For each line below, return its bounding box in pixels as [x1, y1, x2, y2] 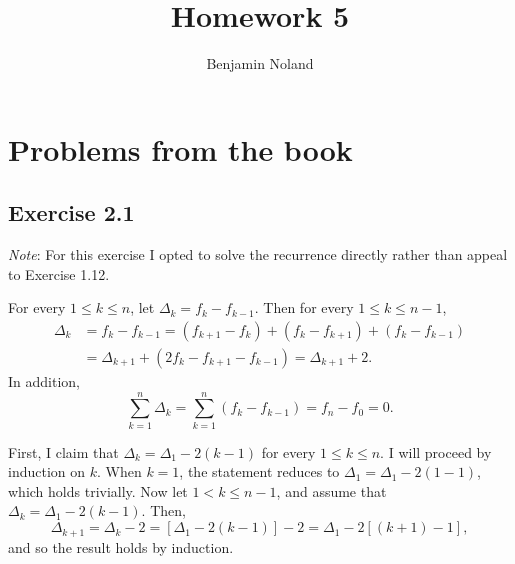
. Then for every [254, 297, 354, 318]
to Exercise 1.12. [8, 263, 110, 284]
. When [97, 461, 142, 482]
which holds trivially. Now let [8, 480, 188, 501]
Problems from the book [8, 128, 353, 169]
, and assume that [276, 480, 387, 501]
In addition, [8, 370, 80, 391]
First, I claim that [8, 441, 119, 462]
